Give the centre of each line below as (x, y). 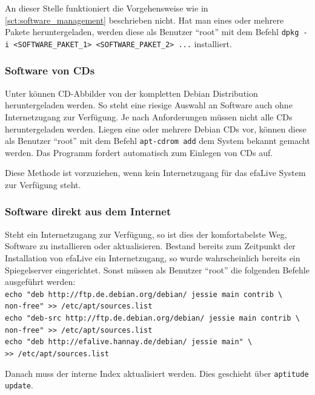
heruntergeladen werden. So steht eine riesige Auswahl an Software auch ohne (149, 105)
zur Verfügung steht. (43, 184)
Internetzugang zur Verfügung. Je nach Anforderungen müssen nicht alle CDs (149, 116)
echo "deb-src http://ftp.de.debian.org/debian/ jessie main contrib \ (152, 318)
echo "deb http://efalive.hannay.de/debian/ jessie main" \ (129, 342)
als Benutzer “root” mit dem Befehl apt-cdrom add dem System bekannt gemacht (157, 141)
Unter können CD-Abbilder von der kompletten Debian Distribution (131, 93)
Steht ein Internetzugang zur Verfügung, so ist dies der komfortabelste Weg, (146, 234)
